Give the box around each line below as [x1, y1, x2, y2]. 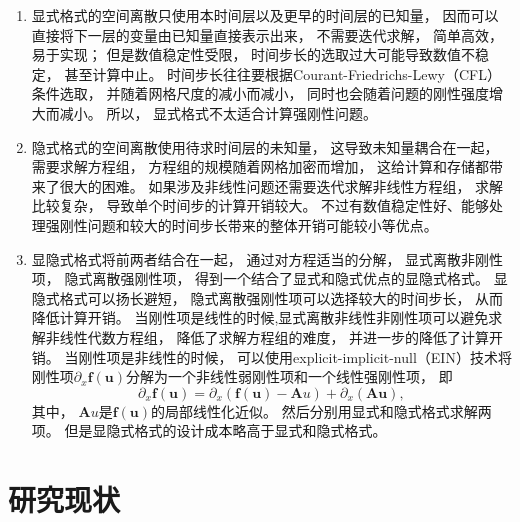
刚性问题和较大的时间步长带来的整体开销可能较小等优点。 [59, 214, 438, 235]
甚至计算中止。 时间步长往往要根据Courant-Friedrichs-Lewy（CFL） [64, 63, 501, 84]
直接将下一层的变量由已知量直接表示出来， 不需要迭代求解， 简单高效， [31, 24, 504, 45]
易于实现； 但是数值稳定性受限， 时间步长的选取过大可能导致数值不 [31, 44, 476, 65]
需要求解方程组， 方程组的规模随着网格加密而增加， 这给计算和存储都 [31, 156, 490, 177]
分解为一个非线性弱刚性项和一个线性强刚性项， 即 [125, 366, 453, 387]
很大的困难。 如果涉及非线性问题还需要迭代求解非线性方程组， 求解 [59, 175, 504, 196]
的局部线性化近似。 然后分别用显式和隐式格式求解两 [151, 400, 492, 421]
